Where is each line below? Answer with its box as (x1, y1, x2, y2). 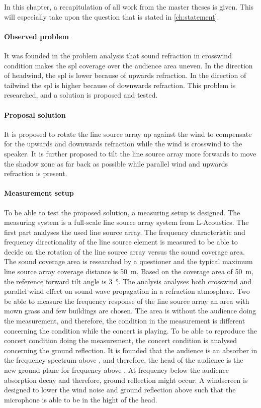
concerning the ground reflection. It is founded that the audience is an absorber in (4, 345, 257, 355)
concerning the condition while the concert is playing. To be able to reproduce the (4, 325, 257, 336)
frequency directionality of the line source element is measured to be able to (4, 236, 238, 247)
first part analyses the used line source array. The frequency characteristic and (4, 226, 245, 237)
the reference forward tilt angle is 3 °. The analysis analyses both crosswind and (4, 276, 252, 286)
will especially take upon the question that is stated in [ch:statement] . (4, 11, 219, 22)
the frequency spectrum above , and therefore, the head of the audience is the (4, 355, 243, 365)
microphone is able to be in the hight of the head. (4, 394, 157, 404)
